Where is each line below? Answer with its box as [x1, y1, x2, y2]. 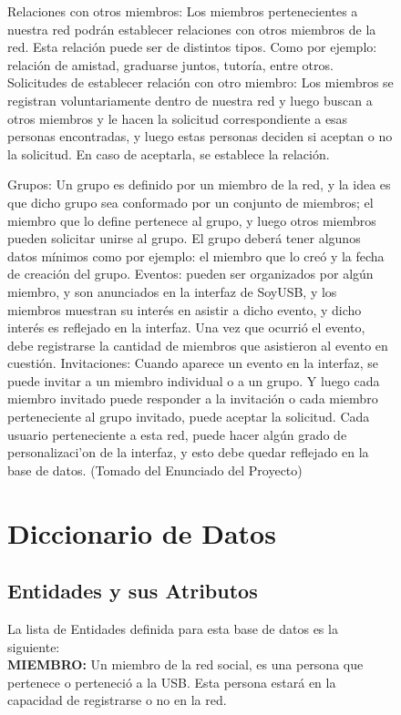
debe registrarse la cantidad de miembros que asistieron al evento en [7, 335, 388, 354]
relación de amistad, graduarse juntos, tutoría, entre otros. [7, 55, 334, 74]
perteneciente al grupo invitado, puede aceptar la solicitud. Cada [7, 407, 370, 426]
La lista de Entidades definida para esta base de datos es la [7, 619, 338, 638]
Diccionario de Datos [7, 514, 276, 551]
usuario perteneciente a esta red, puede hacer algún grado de [7, 424, 347, 444]
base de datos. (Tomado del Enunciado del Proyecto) [7, 460, 303, 479]
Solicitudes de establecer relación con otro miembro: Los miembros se [7, 73, 394, 92]
